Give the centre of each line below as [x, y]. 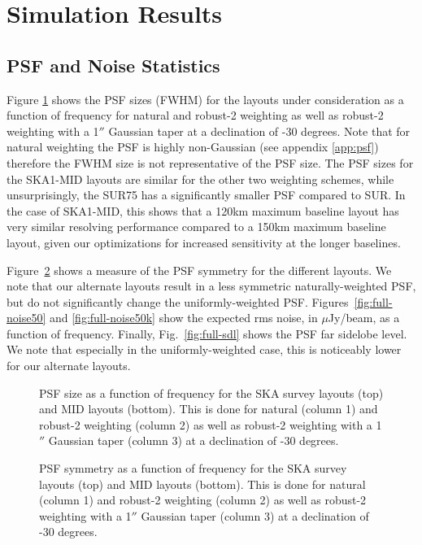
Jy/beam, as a [364, 318]
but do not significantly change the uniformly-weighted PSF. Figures [178, 301]
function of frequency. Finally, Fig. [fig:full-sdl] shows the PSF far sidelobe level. [207, 333]
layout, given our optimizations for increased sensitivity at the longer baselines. [204, 242]
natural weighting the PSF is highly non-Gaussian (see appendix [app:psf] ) [193, 147]
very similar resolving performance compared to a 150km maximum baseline [196, 227]
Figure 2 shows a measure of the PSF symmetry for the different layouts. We [199, 270]
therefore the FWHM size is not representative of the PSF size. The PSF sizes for [210, 162]
